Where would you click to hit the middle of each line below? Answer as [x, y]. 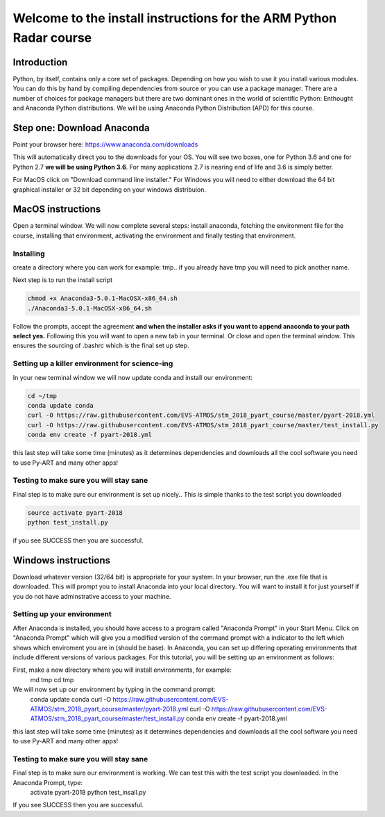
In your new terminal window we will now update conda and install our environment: [133, 377]
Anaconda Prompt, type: [48, 782]
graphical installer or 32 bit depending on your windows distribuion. [110, 189]
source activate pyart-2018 [75, 513]
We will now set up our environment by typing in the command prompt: [114, 690]
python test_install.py [68, 522]
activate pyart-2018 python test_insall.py [88, 793]
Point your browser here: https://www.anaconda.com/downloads [105, 144]
